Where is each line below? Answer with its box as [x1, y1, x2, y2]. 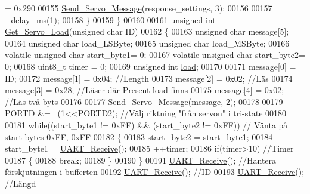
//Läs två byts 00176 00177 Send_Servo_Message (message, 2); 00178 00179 [5, 95, 283, 107]
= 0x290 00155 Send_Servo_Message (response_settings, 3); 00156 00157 [5, 2, 272, 14]
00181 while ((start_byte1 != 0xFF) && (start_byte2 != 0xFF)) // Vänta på [5, 118, 288, 131]
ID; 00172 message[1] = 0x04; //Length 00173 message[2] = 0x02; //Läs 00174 [5, 72, 293, 84]
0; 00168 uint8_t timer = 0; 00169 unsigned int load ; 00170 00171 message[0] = [5, 60, 296, 72]
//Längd [5, 177, 36, 189]
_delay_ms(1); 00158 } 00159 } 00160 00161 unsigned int [5, 13, 216, 26]
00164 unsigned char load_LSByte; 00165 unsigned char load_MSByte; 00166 [5, 36, 290, 49]
